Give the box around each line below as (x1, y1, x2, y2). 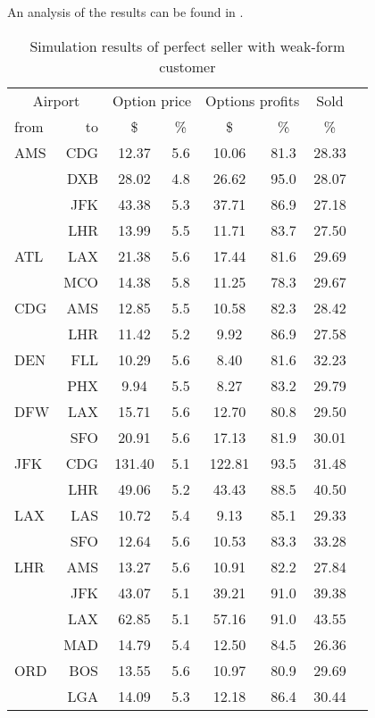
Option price (112, 89, 192, 111)
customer (159, 55, 216, 77)
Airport (32, 89, 80, 111)
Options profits (205, 89, 300, 111)
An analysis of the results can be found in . (7, 3, 244, 21)
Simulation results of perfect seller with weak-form (29, 35, 346, 56)
